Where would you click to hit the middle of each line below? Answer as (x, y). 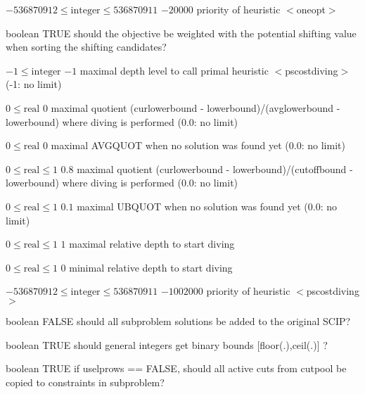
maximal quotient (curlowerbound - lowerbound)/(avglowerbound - (196, 107)
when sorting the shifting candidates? (86, 47)
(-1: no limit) (34, 84)
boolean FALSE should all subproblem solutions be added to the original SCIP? (178, 320)
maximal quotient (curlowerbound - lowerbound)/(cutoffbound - (215, 169)
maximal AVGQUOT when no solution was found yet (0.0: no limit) (198, 145)
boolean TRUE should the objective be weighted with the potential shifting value (181, 33)
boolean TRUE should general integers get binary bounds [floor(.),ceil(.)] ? (167, 344)
